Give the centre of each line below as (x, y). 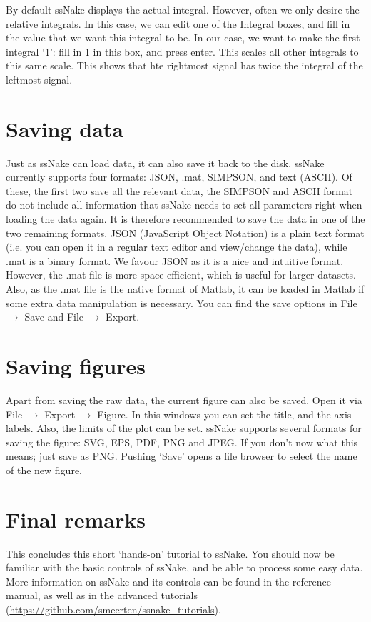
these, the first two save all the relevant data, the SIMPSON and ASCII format (179, 190)
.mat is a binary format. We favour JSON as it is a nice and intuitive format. (175, 260)
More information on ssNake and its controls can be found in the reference (168, 581)
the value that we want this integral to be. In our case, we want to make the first (183, 37)
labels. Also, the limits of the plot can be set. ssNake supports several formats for (184, 428)
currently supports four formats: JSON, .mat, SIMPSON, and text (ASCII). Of (179, 177)
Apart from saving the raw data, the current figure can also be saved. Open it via (184, 400)
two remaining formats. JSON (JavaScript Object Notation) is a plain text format (185, 232)
